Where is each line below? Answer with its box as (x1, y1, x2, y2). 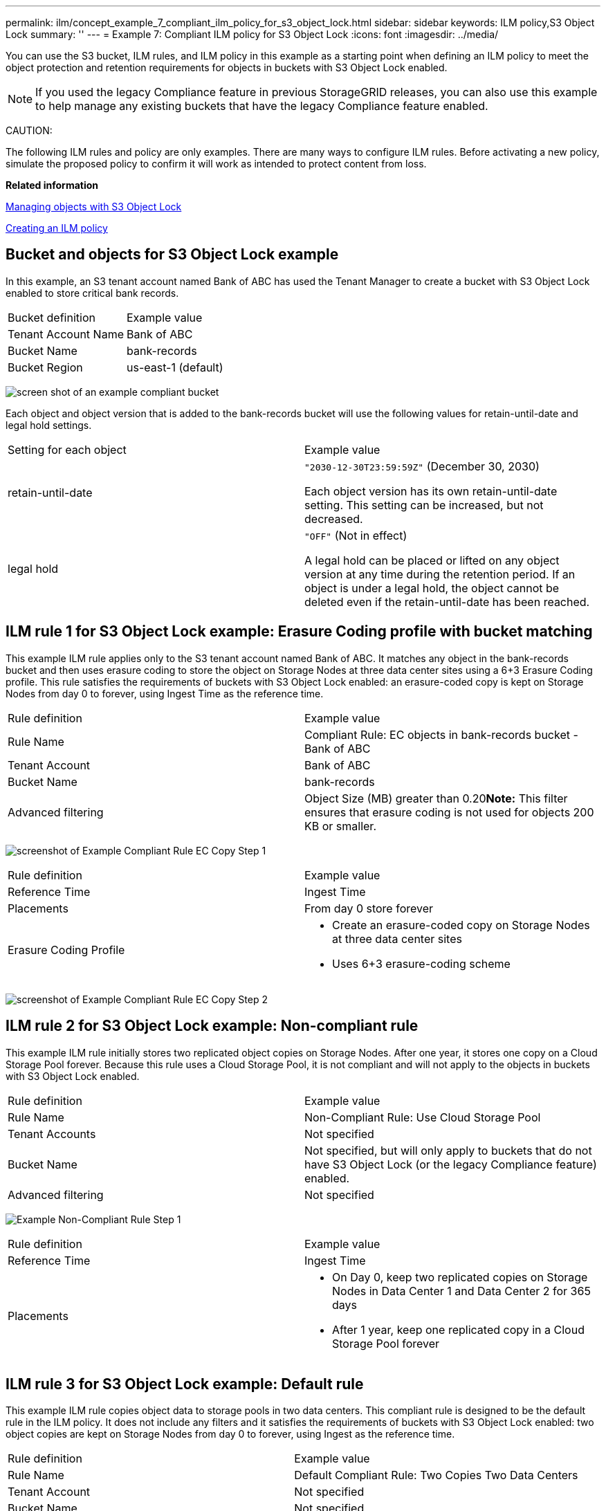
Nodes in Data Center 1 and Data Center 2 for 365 (332, 1283, 591, 1298)
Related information (6, 179, 99, 191)
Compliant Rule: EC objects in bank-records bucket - (304, 727, 578, 742)
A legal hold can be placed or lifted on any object (304, 553, 560, 567)
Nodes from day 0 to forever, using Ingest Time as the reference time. (6, 687, 324, 699)
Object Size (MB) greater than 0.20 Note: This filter (304, 791, 568, 805)
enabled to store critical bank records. (6, 286, 179, 299)
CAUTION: (6, 125, 53, 136)
